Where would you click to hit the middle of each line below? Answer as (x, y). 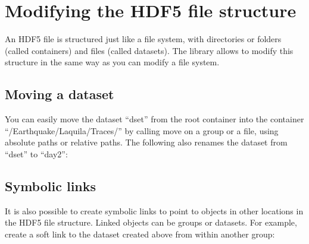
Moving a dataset (60, 94)
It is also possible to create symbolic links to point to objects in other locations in (154, 210)
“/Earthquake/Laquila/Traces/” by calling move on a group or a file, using (142, 130)
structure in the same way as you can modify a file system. (112, 62)
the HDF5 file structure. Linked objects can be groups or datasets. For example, (151, 222)
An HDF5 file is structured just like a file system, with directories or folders (143, 39)
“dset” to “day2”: (36, 153)
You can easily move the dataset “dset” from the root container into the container (154, 119)
